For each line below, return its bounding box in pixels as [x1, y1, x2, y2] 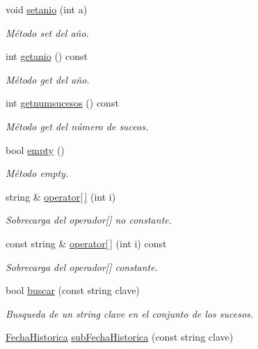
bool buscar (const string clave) [6, 283, 140, 297]
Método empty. [6, 166, 69, 180]
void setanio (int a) [6, 2, 88, 16]
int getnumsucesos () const [6, 95, 119, 110]
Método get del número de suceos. [6, 118, 149, 133]
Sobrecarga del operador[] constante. [6, 259, 158, 274]
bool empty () [6, 142, 65, 157]
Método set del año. [6, 25, 89, 40]
